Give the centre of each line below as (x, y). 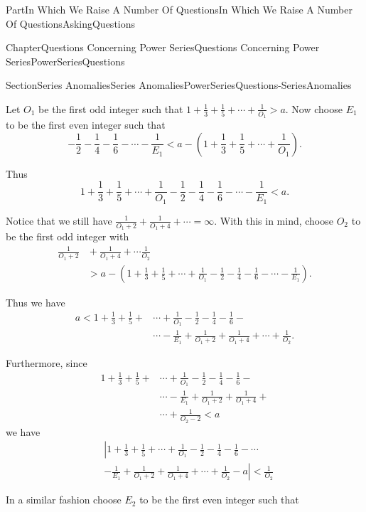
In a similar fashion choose (64, 500)
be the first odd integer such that (111, 108)
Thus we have (36, 302)
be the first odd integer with (68, 236)
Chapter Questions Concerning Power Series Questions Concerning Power (163, 47)
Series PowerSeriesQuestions (65, 61)
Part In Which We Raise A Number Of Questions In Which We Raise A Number (179, 9)
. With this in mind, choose (274, 220)
